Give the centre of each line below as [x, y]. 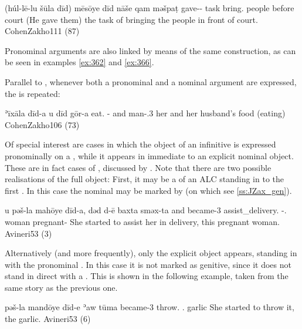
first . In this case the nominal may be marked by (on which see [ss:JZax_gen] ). [148, 190]
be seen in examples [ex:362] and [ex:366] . [79, 62]
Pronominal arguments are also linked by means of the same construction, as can [150, 50]
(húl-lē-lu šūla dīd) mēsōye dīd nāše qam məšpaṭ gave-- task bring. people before [150, 8]
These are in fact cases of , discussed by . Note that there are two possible [138, 167]
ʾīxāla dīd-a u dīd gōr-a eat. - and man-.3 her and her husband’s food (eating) [145, 113]
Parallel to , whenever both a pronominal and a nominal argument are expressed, [151, 81]
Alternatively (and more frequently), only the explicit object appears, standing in [151, 253]
